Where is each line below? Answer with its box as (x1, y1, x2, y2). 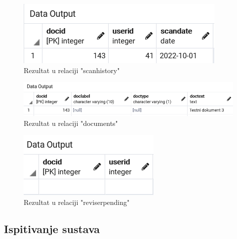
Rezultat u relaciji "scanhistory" (24, 65, 120, 75)
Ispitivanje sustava (4, 221, 100, 236)
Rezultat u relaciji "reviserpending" (24, 197, 130, 207)
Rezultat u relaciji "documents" (24, 118, 118, 128)
